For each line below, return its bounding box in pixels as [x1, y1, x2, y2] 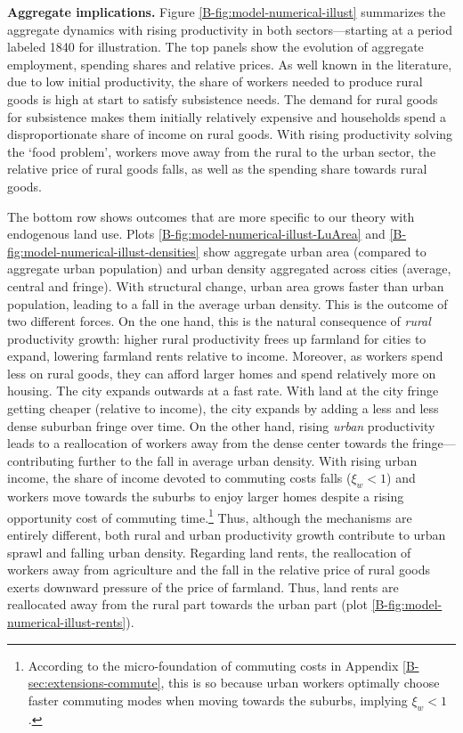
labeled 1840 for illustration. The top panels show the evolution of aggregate [7, 37, 424, 56]
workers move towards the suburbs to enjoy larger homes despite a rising [7, 487, 404, 506]
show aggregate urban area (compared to [203, 241, 426, 260]
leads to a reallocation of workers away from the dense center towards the [7, 434, 409, 452]
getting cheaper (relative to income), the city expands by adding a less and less [7, 399, 439, 418]
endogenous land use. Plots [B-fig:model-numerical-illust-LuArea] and [7, 224, 386, 243]
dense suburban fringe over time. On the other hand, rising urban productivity [7, 416, 435, 435]
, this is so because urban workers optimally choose [160, 673, 440, 692]
